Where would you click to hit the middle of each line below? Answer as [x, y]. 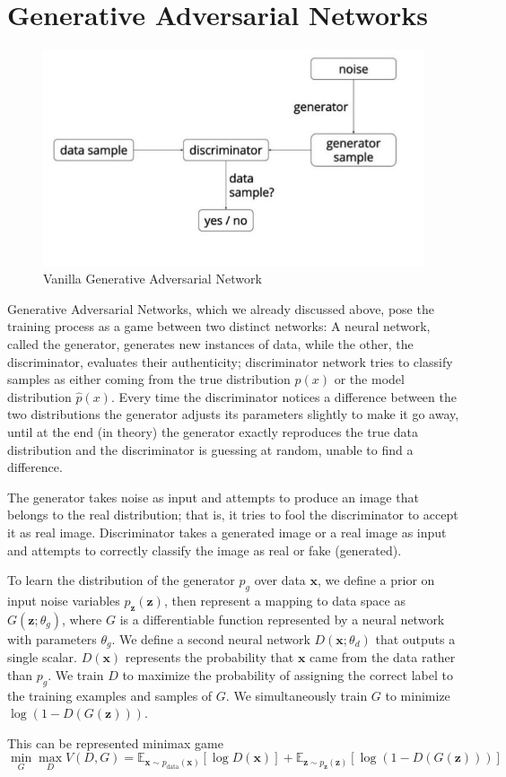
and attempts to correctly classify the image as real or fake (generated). [205, 550]
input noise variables [64, 600]
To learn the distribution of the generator [121, 580]
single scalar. [42, 657]
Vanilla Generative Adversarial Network [153, 279]
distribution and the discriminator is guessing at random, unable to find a [210, 449]
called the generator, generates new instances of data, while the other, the [210, 343]
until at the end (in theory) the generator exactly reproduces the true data [213, 431]
